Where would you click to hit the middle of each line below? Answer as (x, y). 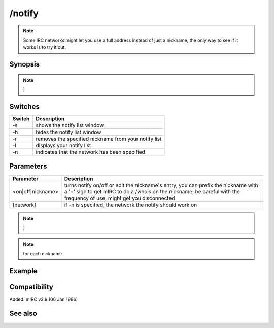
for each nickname (43, 253)
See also (23, 314)
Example (23, 271)
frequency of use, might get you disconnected (119, 198)
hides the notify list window (68, 132)
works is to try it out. (44, 47)
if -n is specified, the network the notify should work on (131, 205)
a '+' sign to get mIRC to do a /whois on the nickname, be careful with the (152, 191)
